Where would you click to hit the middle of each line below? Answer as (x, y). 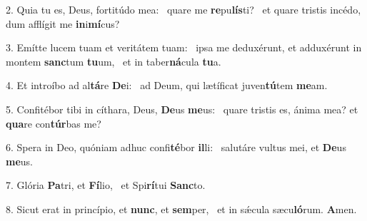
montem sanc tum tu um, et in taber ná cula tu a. (114, 61)
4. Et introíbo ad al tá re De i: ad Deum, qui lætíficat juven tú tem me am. (167, 85)
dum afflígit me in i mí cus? (63, 23)
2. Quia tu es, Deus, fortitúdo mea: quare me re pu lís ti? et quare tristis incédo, (183, 9)
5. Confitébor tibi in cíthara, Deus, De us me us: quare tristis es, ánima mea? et (182, 109)
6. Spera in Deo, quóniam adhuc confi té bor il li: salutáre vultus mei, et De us (176, 147)
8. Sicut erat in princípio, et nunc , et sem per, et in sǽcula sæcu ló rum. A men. (181, 209)
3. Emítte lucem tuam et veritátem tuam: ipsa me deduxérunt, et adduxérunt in (184, 47)
